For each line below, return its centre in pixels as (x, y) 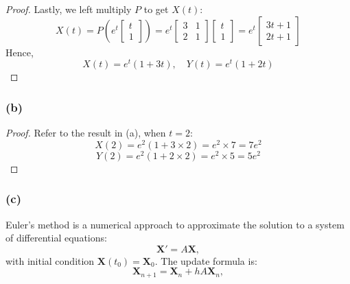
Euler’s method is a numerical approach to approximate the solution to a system (175, 224)
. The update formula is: (206, 260)
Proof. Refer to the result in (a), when (86, 133)
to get (156, 9)
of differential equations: (56, 238)
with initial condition (50, 260)
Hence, (20, 52)
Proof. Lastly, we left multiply (69, 9)
